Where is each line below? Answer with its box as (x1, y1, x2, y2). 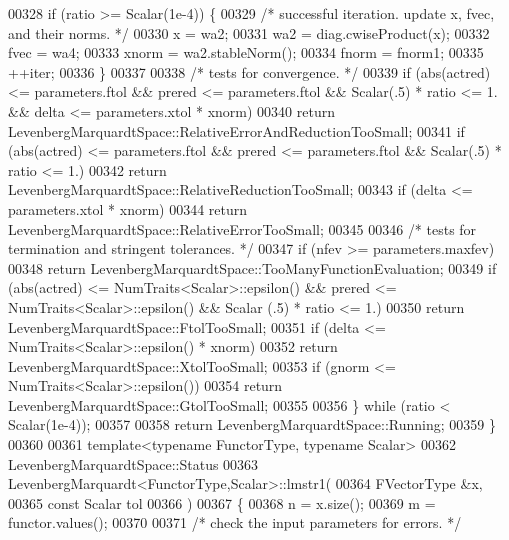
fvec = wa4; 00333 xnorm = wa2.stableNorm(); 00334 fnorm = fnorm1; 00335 (8, 42, 484, 63)
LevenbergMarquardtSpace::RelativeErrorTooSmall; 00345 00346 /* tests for (8, 218, 477, 239)
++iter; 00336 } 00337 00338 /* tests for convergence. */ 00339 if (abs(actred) (8, 61, 491, 82)
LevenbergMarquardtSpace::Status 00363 (8, 453, 259, 474)
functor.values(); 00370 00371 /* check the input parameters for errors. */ (8, 512, 462, 533)
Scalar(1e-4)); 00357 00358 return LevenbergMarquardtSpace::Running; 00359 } (8, 414, 496, 435)
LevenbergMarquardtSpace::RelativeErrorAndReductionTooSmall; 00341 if (8, 120, 465, 141)
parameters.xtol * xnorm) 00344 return (8, 198, 248, 219)
